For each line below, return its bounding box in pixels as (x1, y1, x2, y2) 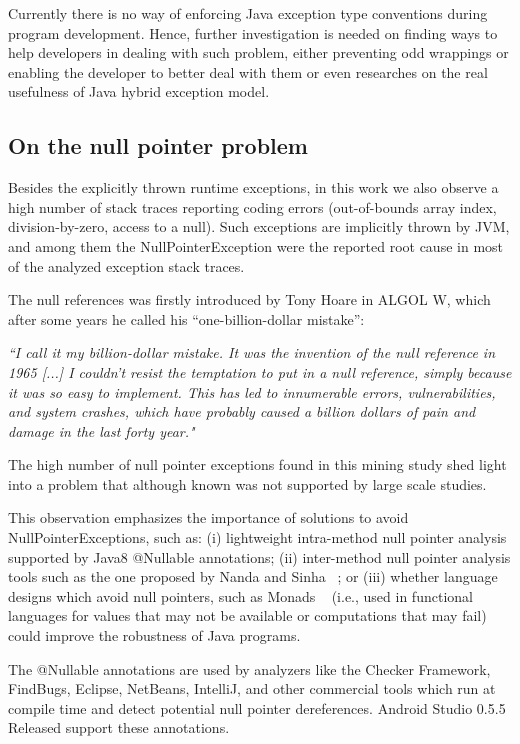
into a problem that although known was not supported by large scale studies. (8, 473, 487, 494)
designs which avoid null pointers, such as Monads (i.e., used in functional (8, 585, 473, 606)
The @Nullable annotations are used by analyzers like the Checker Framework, (8, 658, 491, 679)
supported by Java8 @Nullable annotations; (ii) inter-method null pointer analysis (8, 546, 511, 567)
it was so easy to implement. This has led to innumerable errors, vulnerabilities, (8, 381, 496, 402)
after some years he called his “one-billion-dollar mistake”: (8, 308, 365, 329)
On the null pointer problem (8, 130, 308, 161)
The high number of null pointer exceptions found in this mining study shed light (8, 454, 507, 475)
